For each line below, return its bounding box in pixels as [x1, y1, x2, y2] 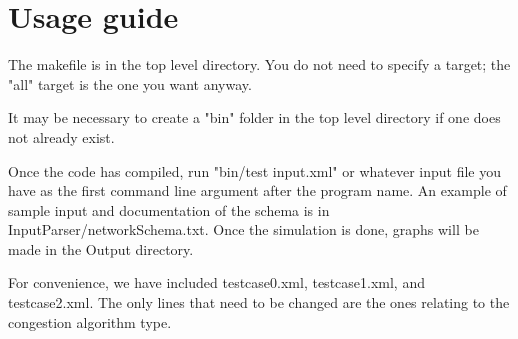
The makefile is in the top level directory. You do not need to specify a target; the [8, 54, 511, 75]
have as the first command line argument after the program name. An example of [8, 180, 507, 201]
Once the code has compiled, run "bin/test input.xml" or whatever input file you [8, 160, 501, 181]
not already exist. [8, 126, 115, 147]
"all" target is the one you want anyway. [8, 73, 252, 94]
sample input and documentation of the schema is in [8, 199, 330, 220]
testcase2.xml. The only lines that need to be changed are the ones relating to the [8, 292, 510, 313]
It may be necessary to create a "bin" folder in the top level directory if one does [8, 107, 501, 128]
